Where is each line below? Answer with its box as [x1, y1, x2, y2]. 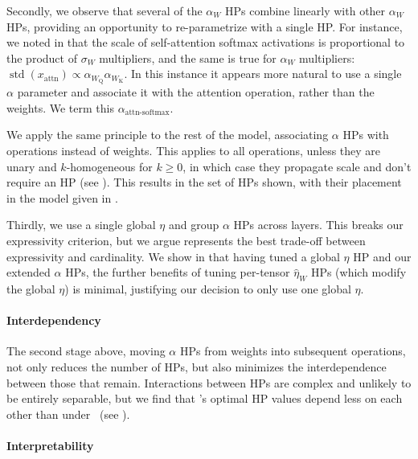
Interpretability [6, 436, 94, 453]
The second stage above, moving [6, 342, 166, 359]
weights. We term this [6, 99, 114, 116]
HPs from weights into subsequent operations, [179, 342, 406, 359]
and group [168, 216, 219, 233]
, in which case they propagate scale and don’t [182, 158, 412, 174]
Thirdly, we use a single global [6, 216, 156, 233]
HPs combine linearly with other [224, 2, 386, 18]
